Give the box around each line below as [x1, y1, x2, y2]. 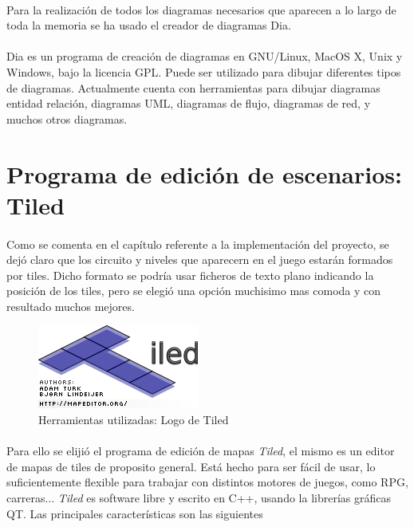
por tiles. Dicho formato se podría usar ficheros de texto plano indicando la [6, 266, 374, 283]
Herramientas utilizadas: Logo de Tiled [38, 411, 229, 428]
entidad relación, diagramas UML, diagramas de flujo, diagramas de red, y [6, 95, 371, 112]
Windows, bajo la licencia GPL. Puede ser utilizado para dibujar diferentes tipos [6, 63, 401, 80]
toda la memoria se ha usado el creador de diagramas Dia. [6, 17, 291, 33]
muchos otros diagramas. [6, 110, 128, 127]
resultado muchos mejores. [6, 297, 135, 314]
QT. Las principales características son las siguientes [6, 505, 263, 521]
